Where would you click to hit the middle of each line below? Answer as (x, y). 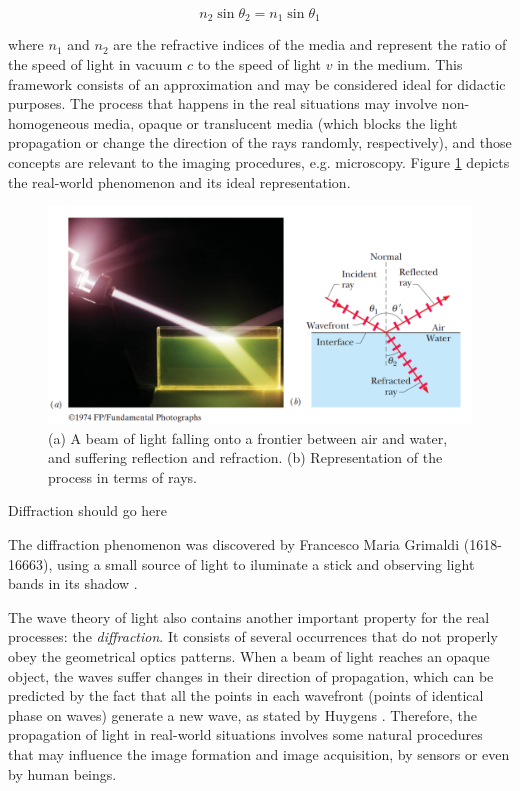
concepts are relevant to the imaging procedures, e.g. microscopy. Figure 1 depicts (259, 162)
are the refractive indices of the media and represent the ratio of (310, 44)
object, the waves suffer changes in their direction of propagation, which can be (251, 675)
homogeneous (48, 122)
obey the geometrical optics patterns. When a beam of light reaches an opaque (249, 655)
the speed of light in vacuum (95, 64)
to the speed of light (259, 64)
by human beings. (62, 773)
